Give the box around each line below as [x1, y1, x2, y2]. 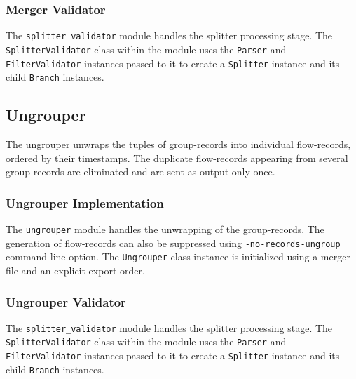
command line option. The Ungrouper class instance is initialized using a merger [6, 249, 350, 264]
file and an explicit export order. [6, 263, 145, 278]
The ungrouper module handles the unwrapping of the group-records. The [6, 222, 324, 237]
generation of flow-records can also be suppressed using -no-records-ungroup [6, 235, 341, 250]
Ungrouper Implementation [6, 194, 164, 211]
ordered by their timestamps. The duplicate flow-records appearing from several [6, 150, 348, 165]
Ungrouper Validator [6, 293, 126, 310]
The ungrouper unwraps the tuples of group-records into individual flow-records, [6, 137, 351, 152]
